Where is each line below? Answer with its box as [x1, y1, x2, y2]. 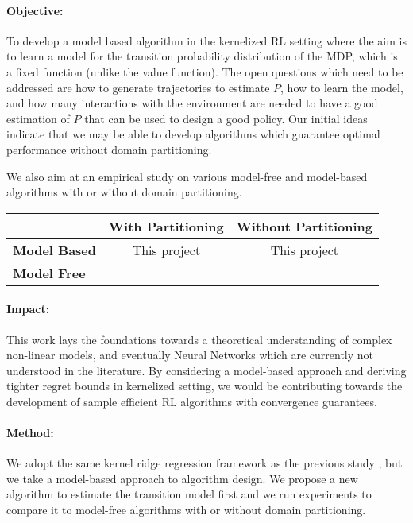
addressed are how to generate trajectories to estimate [6, 79, 270, 95]
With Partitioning [109, 216, 224, 235]
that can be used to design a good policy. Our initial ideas [84, 110, 368, 126]
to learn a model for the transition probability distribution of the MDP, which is [6, 48, 398, 64]
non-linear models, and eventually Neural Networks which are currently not [6, 347, 374, 363]
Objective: [6, 2, 64, 18]
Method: [6, 424, 54, 441]
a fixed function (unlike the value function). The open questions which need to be [6, 63, 403, 79]
